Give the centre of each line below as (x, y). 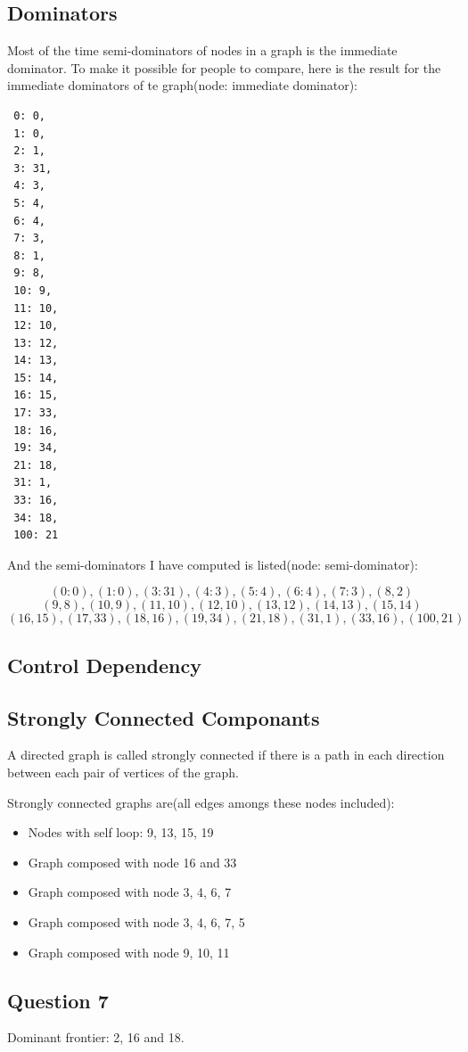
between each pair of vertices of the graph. (123, 772)
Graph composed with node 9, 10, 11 (129, 952)
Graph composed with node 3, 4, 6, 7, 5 (136, 921)
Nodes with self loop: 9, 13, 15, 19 (121, 832)
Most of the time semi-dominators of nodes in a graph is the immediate (202, 50)
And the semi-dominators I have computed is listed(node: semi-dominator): (213, 564)
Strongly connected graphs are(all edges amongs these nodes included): (201, 802)
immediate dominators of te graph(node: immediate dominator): (182, 85)
